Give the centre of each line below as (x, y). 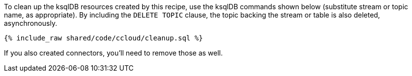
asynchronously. (31, 23)
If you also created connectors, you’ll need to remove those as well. (114, 53)
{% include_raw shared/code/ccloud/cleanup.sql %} (103, 38)
